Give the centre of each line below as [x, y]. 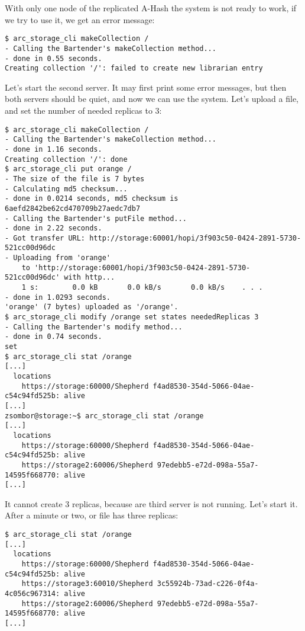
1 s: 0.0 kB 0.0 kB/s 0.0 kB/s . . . [142, 288]
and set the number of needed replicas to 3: [83, 110]
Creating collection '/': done [66, 159]
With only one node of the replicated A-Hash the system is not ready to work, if [151, 8]
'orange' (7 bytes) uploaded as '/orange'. [92, 307]
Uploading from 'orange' [62, 258]
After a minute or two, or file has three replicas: [92, 515]
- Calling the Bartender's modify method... [94, 327]
